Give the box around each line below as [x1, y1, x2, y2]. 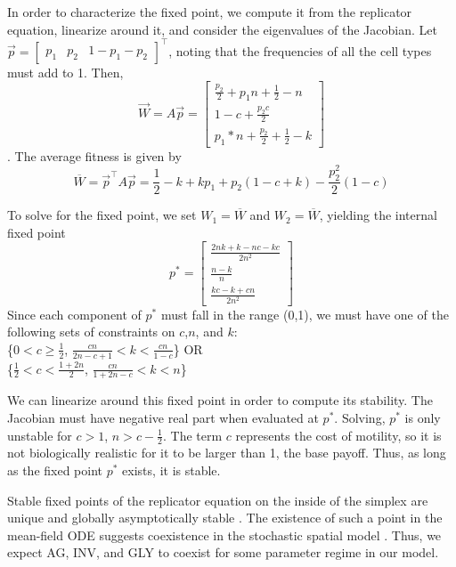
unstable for [7, 425, 72, 444]
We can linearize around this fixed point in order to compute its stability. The [7, 391, 433, 409]
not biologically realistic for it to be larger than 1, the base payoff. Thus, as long [7, 443, 446, 462]
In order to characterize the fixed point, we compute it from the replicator [7, 3, 412, 20]
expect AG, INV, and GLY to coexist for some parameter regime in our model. [7, 543, 439, 562]
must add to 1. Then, [7, 62, 124, 81]
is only [404, 409, 441, 427]
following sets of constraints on [7, 322, 175, 341]
